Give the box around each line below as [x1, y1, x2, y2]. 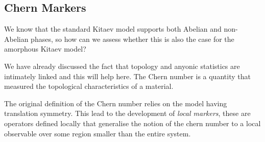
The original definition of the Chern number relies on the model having [4, 98, 227, 108]
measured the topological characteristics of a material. [4, 81, 174, 91]
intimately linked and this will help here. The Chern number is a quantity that [4, 70, 251, 81]
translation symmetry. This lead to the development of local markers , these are [4, 108, 251, 119]
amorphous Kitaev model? [4, 43, 86, 54]
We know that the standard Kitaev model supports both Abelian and [4, 23, 222, 34]
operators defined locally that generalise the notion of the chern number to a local [4, 117, 261, 128]
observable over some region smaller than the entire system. [4, 128, 191, 138]
